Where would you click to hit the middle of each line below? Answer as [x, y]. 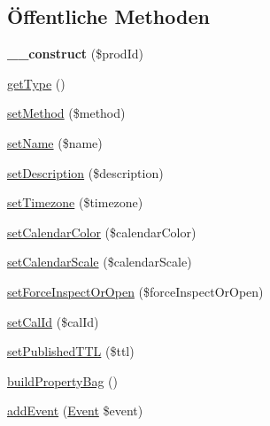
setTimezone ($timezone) [75, 202]
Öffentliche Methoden [108, 16]
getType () [36, 83]
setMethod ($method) [66, 113]
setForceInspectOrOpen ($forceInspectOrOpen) [135, 291]
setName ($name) [55, 142]
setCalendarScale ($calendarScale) [100, 262]
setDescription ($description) [85, 172]
